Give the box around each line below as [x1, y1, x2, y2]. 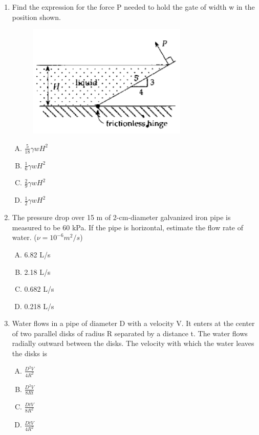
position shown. [12, 11, 61, 22]
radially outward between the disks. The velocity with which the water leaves [12, 338, 254, 349]
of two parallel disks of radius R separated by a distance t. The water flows [12, 328, 248, 338]
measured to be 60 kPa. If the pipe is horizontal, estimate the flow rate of [12, 222, 244, 232]
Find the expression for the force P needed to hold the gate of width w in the [12, 2, 255, 12]
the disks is [12, 348, 48, 359]
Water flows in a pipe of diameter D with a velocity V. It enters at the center [12, 318, 255, 329]
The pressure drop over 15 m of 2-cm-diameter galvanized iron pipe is [12, 212, 231, 223]
